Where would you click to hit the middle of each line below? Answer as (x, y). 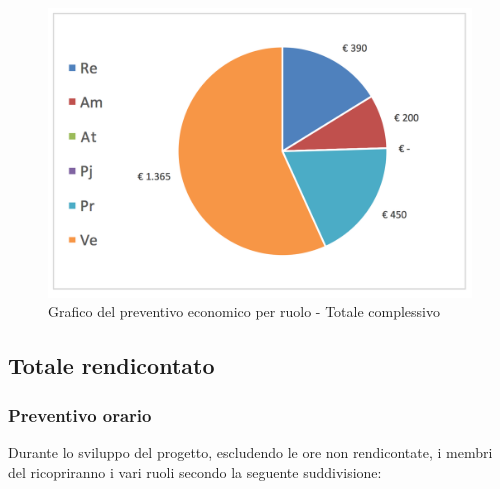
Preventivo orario (80, 414)
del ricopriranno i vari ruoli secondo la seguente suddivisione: (195, 471)
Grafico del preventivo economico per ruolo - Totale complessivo (244, 311)
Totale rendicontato (111, 365)
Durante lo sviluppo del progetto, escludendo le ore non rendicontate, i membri (250, 452)
